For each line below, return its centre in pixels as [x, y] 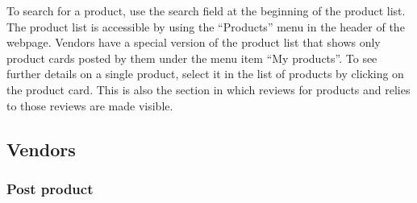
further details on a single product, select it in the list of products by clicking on [205, 74]
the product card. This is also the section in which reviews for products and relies [208, 89]
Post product [50, 188]
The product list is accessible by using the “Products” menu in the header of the [206, 26]
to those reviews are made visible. [90, 105]
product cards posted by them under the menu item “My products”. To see [192, 58]
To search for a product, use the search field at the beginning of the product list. [206, 10]
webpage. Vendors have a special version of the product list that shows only [194, 42]
